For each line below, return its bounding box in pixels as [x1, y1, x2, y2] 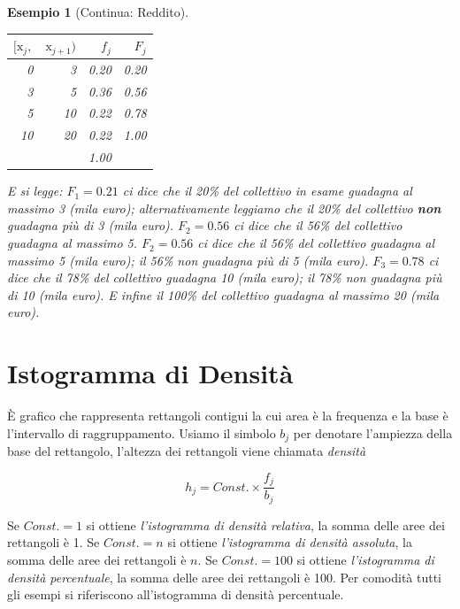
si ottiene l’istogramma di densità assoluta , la [167, 533, 412, 551]
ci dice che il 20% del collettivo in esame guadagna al [122, 181, 412, 200]
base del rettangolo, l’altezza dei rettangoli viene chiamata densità [7, 442, 366, 460]
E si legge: [7, 181, 63, 200]
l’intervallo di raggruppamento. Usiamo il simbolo [7, 423, 276, 442]
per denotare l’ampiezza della [293, 423, 453, 442]
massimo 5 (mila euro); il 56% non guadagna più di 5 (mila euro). [7, 251, 369, 269]
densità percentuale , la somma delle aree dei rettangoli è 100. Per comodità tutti [7, 567, 442, 586]
